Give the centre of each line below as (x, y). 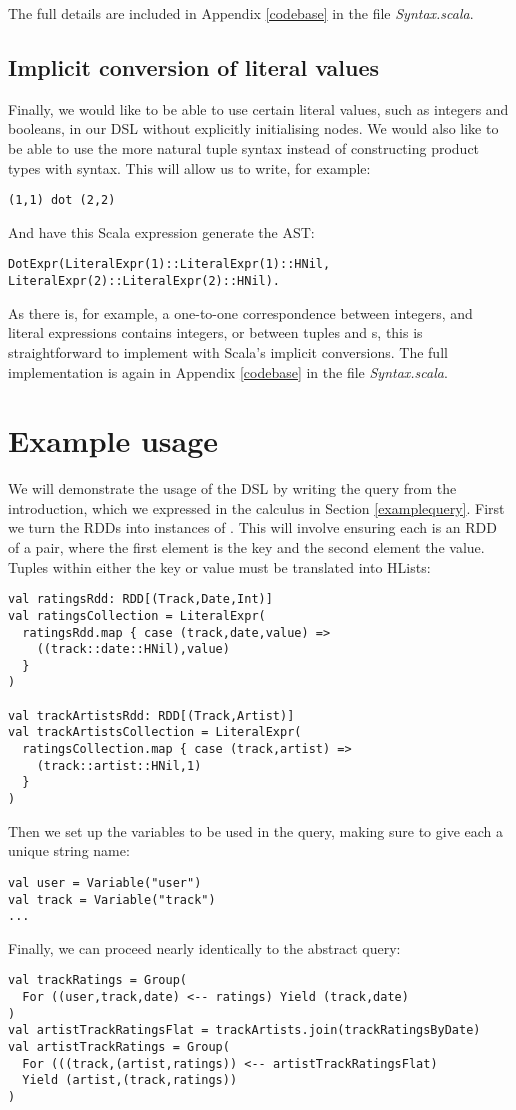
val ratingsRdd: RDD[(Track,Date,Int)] (140, 599)
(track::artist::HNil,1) (119, 765)
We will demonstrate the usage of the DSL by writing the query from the (232, 488)
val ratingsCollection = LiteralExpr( (137, 615)
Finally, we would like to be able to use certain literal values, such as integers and (258, 108)
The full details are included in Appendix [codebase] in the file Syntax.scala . (241, 13)
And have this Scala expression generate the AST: (161, 231)
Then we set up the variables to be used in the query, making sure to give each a (256, 830)
